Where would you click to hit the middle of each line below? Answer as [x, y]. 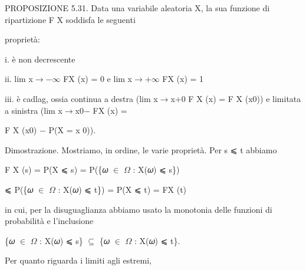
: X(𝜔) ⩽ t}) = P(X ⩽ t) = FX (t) [122, 189]
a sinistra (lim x [34, 110]
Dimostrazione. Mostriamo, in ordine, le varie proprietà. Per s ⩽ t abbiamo [141, 149]
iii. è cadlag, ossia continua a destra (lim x [81, 98]
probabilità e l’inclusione [49, 221]
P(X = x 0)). [72, 130]
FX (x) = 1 [183, 79]
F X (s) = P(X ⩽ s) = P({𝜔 [57, 169]
